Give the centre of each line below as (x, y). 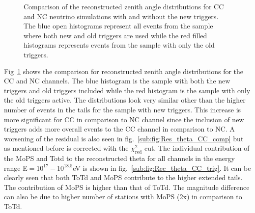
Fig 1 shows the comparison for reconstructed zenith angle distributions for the (124, 71)
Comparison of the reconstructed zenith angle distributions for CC (124, 6)
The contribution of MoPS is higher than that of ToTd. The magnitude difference (127, 187)
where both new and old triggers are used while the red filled (115, 35)
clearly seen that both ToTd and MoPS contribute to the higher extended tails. (123, 177)
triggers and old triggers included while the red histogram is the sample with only (127, 90)
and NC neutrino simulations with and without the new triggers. (121, 16)
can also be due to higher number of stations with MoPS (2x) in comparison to (123, 197)
